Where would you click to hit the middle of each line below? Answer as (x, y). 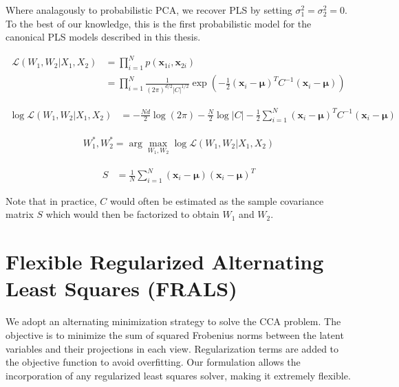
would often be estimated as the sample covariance (217, 200)
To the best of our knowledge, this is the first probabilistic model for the (159, 23)
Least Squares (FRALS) (121, 288)
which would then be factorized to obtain (132, 214)
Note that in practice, (51, 200)
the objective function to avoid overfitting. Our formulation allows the (153, 362)
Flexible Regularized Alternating (165, 262)
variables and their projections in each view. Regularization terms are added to (172, 348)
